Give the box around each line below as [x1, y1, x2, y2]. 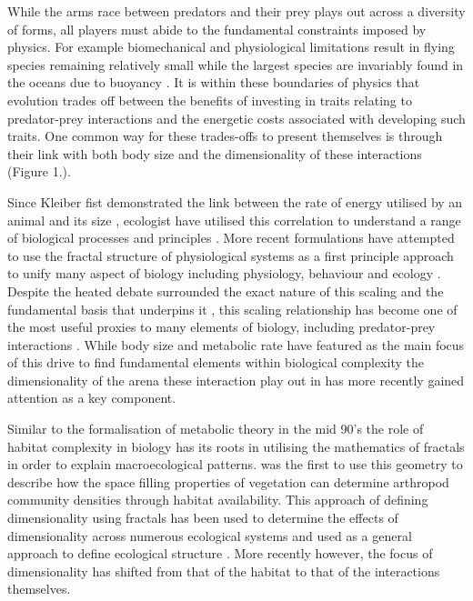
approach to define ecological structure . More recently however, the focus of [7, 544, 433, 563]
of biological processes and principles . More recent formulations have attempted [7, 228, 455, 247]
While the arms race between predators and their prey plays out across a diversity [7, 2, 466, 20]
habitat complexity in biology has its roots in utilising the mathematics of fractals [7, 436, 465, 456]
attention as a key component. [7, 388, 176, 407]
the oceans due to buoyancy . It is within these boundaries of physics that [7, 73, 420, 92]
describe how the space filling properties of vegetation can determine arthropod [7, 472, 449, 491]
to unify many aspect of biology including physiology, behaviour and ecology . [7, 264, 441, 283]
